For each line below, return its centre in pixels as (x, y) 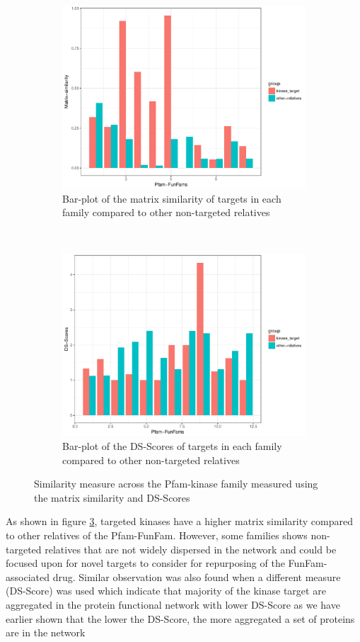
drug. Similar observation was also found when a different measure (197, 576)
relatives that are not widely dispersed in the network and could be (191, 549)
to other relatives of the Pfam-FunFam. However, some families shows (157, 535)
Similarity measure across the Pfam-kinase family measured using (176, 484)
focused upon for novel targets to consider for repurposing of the (145, 563)
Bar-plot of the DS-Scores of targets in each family (172, 445)
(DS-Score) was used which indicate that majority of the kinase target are (166, 591)
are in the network (46, 632)
